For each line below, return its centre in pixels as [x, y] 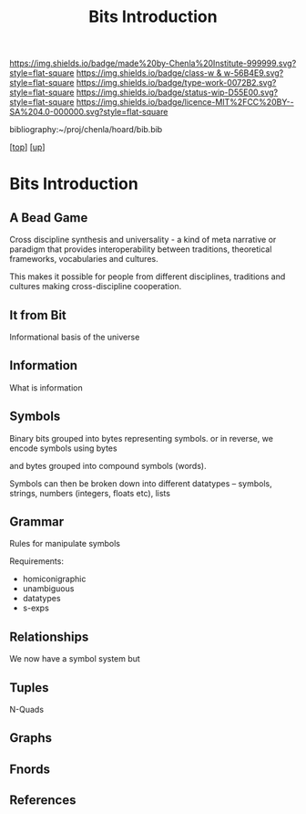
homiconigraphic [54, 579]
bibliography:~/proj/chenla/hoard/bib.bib [86, 130]
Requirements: [36, 561]
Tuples [29, 688]
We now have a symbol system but [75, 659]
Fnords [30, 769]
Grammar [37, 522]
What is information [46, 387]
